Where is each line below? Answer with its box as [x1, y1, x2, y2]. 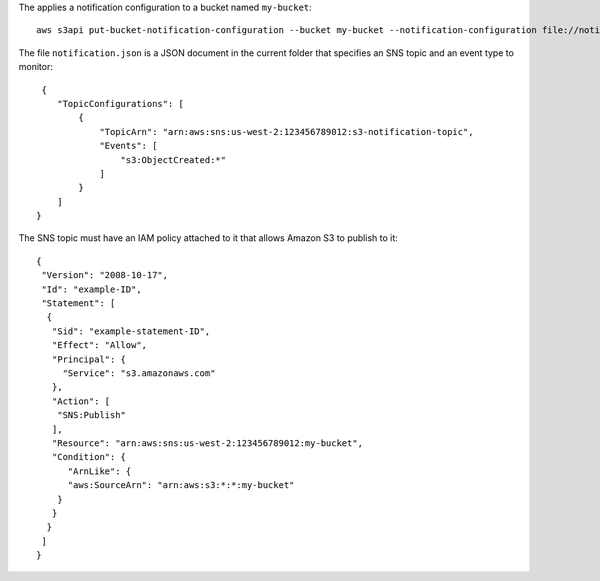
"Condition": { [51, 451, 127, 463]
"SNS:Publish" [56, 410, 127, 421]
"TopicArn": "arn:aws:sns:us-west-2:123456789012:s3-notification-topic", [99, 126, 474, 137]
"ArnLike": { [67, 465, 132, 477]
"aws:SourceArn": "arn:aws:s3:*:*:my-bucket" [67, 480, 295, 491]
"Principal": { [51, 353, 127, 365]
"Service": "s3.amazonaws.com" [62, 367, 216, 379]
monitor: [18, 61, 54, 73]
